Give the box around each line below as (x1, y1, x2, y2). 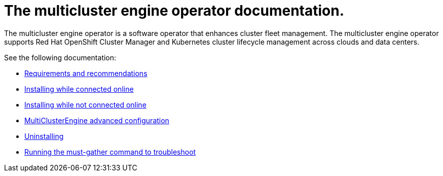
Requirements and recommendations (24, 68, 147, 78)
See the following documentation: (4, 53, 117, 62)
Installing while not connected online (24, 100, 146, 109)
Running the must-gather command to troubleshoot (24, 147, 196, 156)
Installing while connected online (24, 84, 134, 93)
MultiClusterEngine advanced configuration (24, 116, 169, 125)
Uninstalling (24, 131, 64, 140)
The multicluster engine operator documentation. (4, 2, 345, 19)
